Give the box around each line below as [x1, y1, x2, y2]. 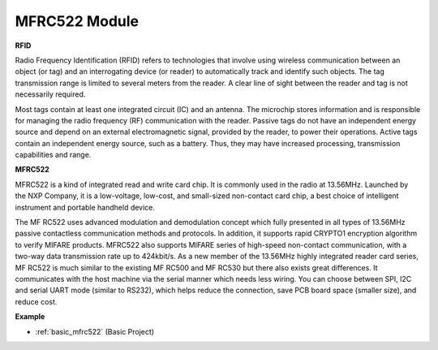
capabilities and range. [15, 150, 92, 160]
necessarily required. [15, 89, 86, 99]
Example [15, 312, 45, 322]
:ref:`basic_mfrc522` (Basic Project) [35, 326, 154, 336]
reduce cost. [15, 296, 58, 306]
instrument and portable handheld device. [15, 202, 156, 212]
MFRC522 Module [15, 12, 140, 30]
